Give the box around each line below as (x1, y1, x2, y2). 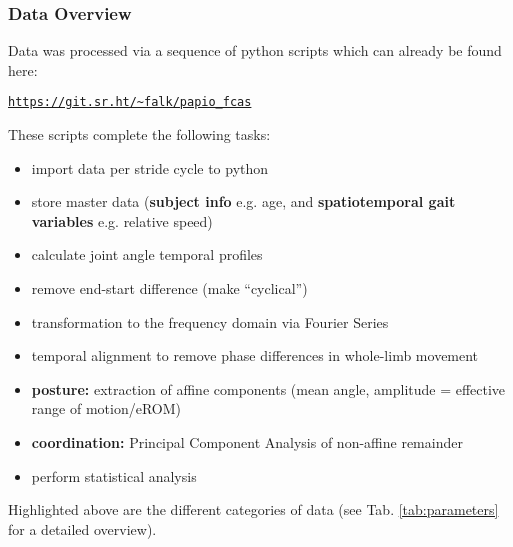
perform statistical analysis (31, 465, 197, 486)
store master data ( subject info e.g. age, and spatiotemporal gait (31, 191, 456, 212)
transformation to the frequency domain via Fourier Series (31, 311, 389, 332)
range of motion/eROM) (31, 398, 181, 419)
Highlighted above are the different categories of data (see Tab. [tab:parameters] (8, 499, 499, 520)
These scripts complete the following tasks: (8, 124, 271, 145)
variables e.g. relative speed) (31, 210, 213, 231)
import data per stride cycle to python (31, 157, 269, 178)
